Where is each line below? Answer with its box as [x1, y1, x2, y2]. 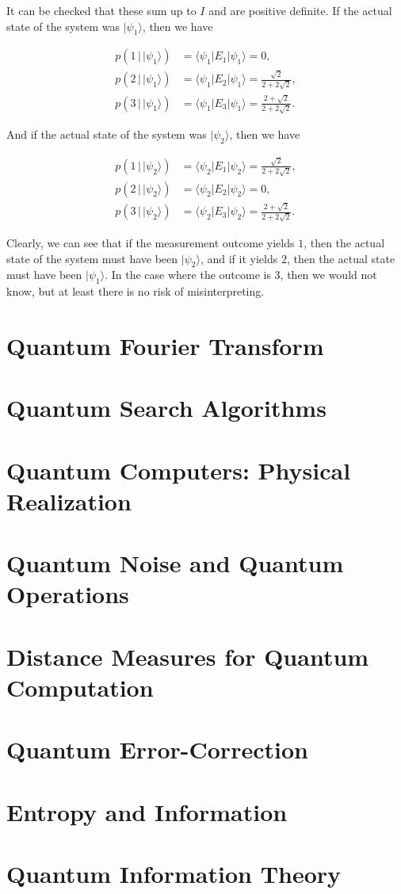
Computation [6, 671, 154, 704]
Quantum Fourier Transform [6, 329, 324, 361]
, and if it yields [200, 250, 278, 266]
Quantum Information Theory [6, 858, 342, 890]
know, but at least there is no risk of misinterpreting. [6, 283, 265, 300]
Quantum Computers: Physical [6, 453, 351, 486]
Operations [6, 578, 129, 610]
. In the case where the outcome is [105, 266, 271, 283]
